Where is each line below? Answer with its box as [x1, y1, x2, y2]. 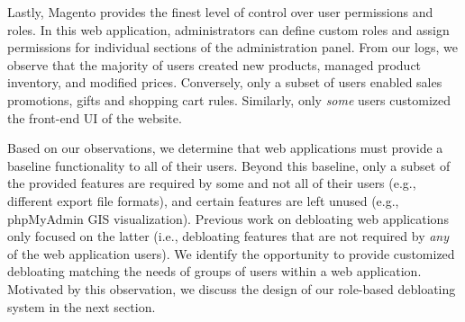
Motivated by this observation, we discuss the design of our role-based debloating [7, 279, 456, 298]
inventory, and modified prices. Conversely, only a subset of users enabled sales [7, 73, 442, 92]
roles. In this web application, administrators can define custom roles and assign [7, 20, 450, 39]
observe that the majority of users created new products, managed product [7, 55, 422, 74]
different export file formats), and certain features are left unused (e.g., [7, 191, 399, 210]
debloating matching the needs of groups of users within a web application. [7, 262, 422, 281]
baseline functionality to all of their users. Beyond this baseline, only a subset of [7, 156, 451, 174]
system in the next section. [7, 297, 156, 316]
